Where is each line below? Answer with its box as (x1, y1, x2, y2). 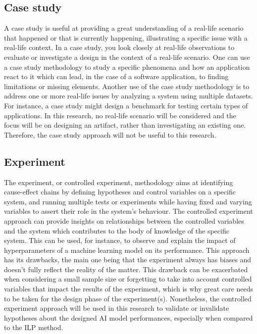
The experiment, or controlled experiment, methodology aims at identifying (4, 177, 233, 187)
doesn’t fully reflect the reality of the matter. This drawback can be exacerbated (4, 264, 248, 274)
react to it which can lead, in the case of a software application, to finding (4, 71, 229, 82)
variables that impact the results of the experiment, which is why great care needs (4, 284, 253, 294)
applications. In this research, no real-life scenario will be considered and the (4, 110, 236, 120)
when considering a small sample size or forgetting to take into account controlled (4, 274, 252, 284)
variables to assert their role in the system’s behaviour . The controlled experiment (4, 206, 253, 216)
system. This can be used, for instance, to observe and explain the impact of (4, 235, 236, 245)
